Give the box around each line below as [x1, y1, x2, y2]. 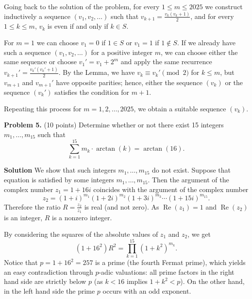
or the [225, 77, 243, 87]
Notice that [4, 257, 38, 267]
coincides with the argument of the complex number [93, 184, 249, 194]
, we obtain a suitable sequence [134, 103, 226, 113]
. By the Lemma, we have [58, 67, 135, 77]
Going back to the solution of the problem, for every [4, 1, 160, 11]
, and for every [190, 11, 234, 21]
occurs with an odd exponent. [102, 286, 191, 296]
